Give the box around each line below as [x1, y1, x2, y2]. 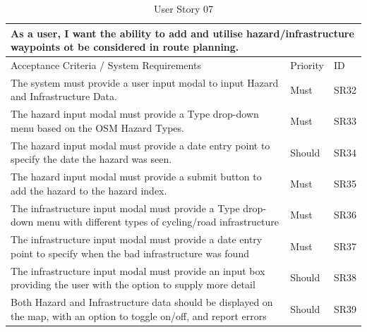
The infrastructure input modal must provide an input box [11, 263, 265, 278]
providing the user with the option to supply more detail [11, 277, 255, 292]
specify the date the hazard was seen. [11, 152, 172, 166]
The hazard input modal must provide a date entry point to [11, 137, 270, 152]
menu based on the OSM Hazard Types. [11, 120, 184, 135]
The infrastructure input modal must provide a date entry [11, 232, 263, 247]
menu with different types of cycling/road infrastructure [36, 214, 279, 229]
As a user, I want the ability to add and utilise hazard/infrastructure [11, 25, 354, 40]
